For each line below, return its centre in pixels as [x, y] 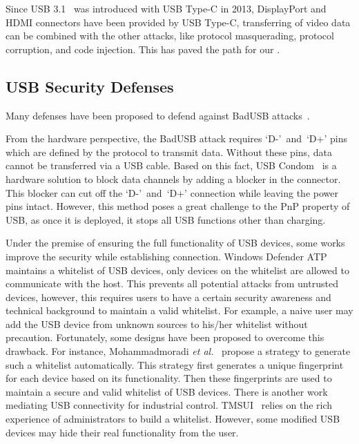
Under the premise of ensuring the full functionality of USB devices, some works [175, 243]
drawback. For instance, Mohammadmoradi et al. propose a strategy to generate [178, 351]
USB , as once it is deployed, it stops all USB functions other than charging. [166, 219]
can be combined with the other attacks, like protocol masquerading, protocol [170, 36]
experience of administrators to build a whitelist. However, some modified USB [173, 419]
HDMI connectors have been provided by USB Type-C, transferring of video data [178, 22]
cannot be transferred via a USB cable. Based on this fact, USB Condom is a [171, 165]
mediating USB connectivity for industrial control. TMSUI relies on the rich [169, 405]
